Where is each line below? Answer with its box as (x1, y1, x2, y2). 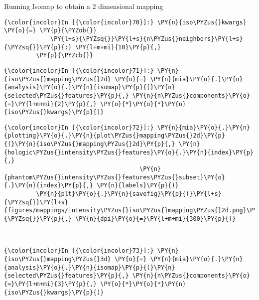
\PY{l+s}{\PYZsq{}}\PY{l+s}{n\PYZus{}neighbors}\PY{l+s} (50, 35, 243, 42)
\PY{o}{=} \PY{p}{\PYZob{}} (4, 27, 97, 34)
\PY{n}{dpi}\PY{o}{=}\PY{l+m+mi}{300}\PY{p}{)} (75, 215, 236, 223)
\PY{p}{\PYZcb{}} (36, 52, 93, 59)
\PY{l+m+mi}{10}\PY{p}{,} (75, 43, 161, 51)
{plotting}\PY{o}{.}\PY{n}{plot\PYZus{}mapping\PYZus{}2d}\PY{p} (4, 132, 225, 140)
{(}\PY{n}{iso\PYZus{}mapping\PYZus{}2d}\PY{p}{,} (4, 141, 175, 148)
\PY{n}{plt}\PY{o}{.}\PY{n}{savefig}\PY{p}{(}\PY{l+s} (36, 190, 222, 198)
